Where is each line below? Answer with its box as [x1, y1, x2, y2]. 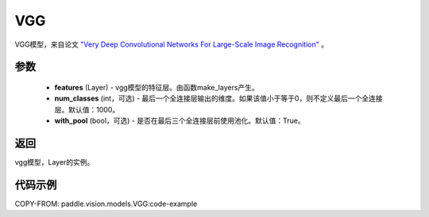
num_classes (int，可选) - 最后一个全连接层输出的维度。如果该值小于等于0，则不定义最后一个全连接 [54, 93, 383, 103]
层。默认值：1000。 [54, 105, 120, 114]
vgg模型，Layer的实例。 [14, 158, 95, 167]
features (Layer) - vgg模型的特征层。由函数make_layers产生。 [54, 82, 260, 92]
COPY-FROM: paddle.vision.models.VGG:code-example [14, 199, 198, 208]
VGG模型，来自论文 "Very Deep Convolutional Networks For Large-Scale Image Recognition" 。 [14, 40, 329, 49]
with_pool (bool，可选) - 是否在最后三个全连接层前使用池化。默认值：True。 [54, 116, 305, 126]
